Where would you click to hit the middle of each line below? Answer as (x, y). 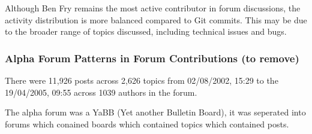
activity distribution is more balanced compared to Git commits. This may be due (156, 19)
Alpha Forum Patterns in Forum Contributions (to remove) (152, 58)
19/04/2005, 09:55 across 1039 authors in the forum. (101, 92)
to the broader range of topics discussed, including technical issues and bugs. (146, 31)
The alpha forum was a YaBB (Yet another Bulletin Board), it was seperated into (155, 112)
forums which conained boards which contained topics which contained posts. (147, 124)
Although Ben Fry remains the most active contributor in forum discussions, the (153, 8)
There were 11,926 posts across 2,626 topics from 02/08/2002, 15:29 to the (142, 80)
